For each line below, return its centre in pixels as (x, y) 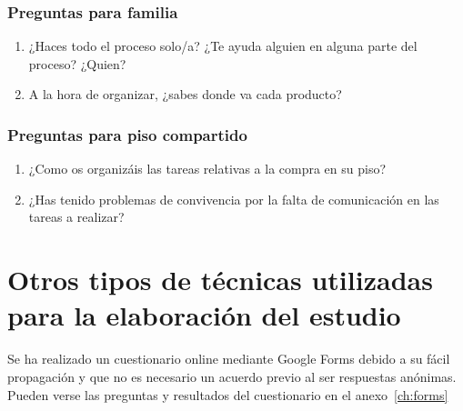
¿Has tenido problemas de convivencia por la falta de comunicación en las (234, 199)
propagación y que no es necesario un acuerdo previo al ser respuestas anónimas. (232, 376)
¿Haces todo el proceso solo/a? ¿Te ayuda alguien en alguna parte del (223, 46)
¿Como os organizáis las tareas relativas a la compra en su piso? (207, 169)
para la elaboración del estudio (204, 315)
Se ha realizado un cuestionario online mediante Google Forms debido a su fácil (229, 359)
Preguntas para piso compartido (127, 134)
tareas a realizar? (76, 217)
